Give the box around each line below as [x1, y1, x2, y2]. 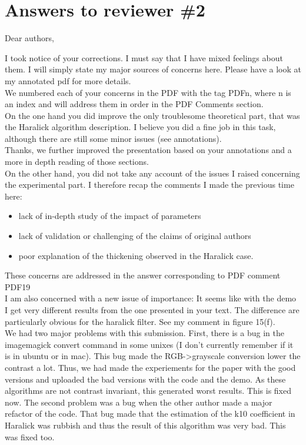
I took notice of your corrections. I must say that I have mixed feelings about [5, 51, 283, 64]
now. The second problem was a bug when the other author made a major [5, 396, 272, 408]
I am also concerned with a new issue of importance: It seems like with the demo [5, 292, 297, 304]
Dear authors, [5, 32, 54, 44]
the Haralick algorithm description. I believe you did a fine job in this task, [5, 121, 276, 133]
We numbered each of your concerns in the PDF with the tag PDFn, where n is [5, 86, 291, 98]
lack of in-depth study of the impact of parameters [18, 210, 201, 222]
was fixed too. [5, 430, 55, 443]
